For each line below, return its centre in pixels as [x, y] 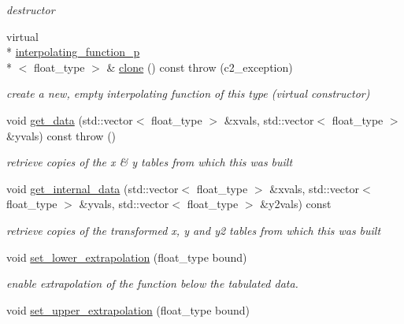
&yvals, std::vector [124, 204]
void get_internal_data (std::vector [93, 188]
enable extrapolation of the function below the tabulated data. [152, 283]
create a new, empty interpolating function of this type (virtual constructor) [188, 93]
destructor [31, 9]
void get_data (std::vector [70, 119]
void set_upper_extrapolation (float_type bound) [128, 309]
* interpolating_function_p [73, 52]
